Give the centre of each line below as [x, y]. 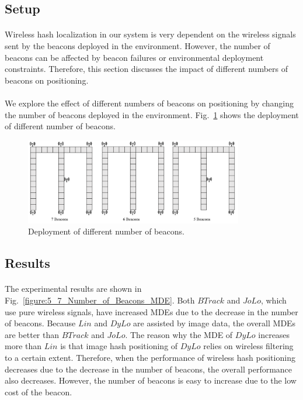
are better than [32, 334]
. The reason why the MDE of [179, 334]
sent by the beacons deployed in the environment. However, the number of [137, 45]
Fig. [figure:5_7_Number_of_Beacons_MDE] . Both [100, 300]
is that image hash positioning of [119, 346]
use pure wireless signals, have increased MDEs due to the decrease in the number [151, 311]
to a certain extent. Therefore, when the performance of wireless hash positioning [150, 358]
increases [274, 334]
